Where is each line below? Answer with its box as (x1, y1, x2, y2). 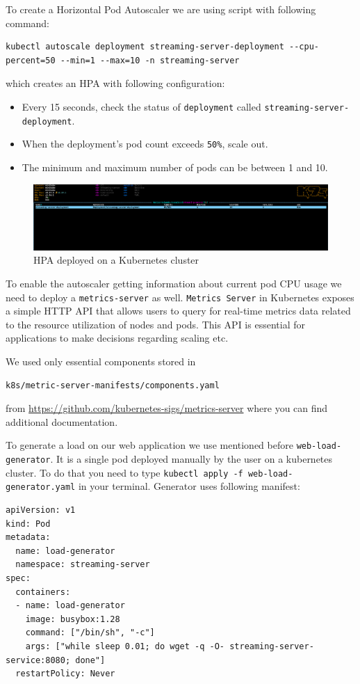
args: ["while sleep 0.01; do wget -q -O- (25, 642, 224, 651)
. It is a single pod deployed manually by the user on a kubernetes (50, 452, 333, 466)
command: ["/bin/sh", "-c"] (25, 628, 155, 638)
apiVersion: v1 (6, 505, 76, 516)
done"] (75, 655, 106, 665)
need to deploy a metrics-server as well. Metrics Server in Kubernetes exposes (6, 289, 354, 304)
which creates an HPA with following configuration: (6, 76, 225, 90)
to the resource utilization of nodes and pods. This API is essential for (6, 317, 305, 331)
